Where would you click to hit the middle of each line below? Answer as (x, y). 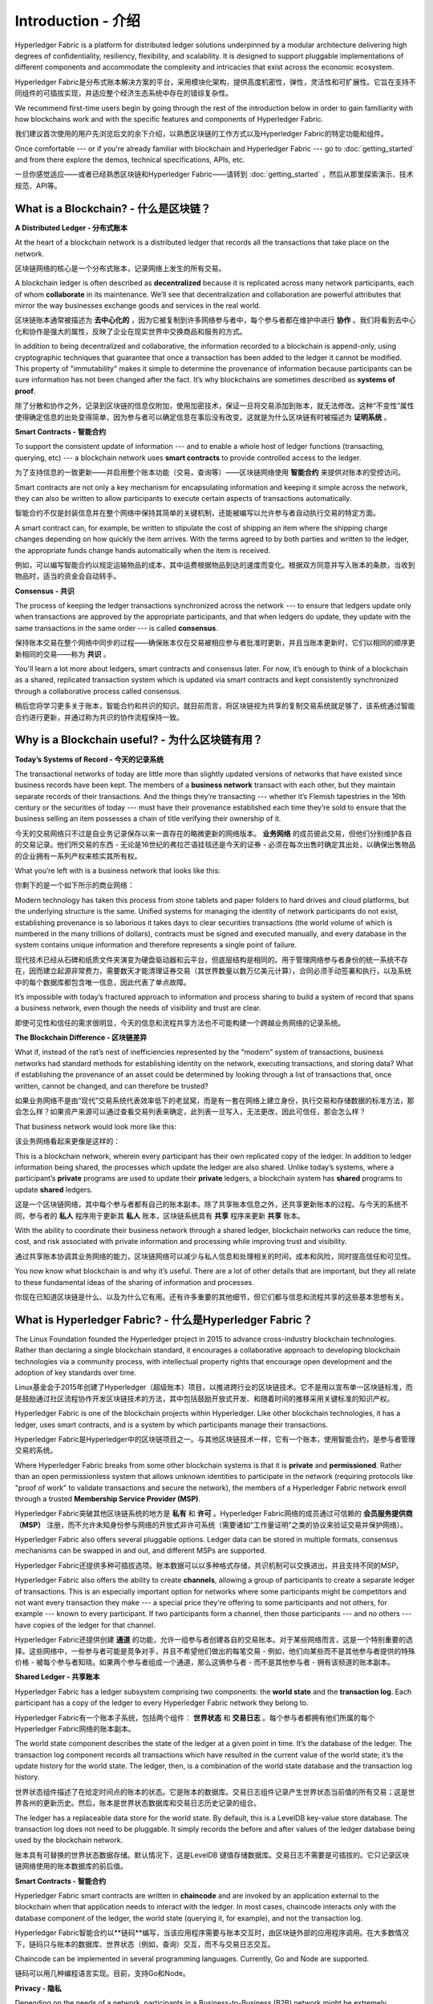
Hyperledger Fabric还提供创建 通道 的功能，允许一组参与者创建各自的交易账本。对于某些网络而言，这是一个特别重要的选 (214, 1640)
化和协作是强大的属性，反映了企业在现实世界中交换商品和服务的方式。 (131, 331)
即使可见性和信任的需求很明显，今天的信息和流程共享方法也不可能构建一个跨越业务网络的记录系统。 (180, 1023)
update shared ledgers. (54, 1190)
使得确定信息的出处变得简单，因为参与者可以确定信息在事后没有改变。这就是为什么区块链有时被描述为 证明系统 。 (203, 417)
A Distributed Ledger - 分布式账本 (71, 228)
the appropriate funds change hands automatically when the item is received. (143, 550)
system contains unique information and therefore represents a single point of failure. (156, 945)
